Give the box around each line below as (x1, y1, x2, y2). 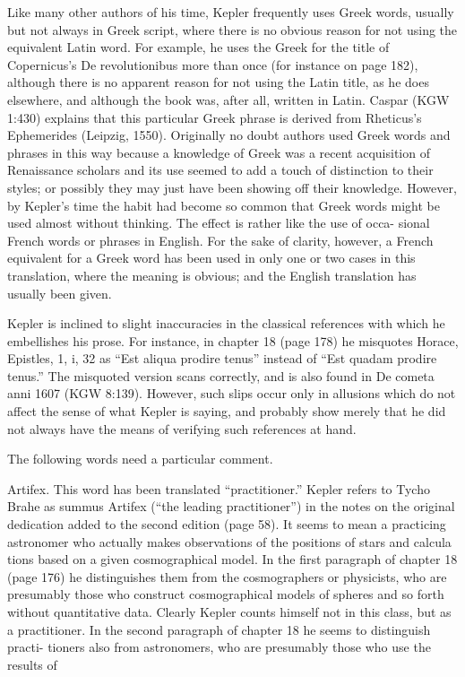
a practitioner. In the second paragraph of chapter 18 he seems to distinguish (7, 620, 431, 638)
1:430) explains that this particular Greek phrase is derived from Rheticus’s (7, 108, 422, 126)
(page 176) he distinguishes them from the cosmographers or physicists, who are (7, 567, 447, 586)
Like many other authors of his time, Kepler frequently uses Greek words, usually (7, 3, 454, 21)
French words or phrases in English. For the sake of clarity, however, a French (7, 230, 434, 249)
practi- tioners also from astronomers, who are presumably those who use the (7, 638, 431, 656)
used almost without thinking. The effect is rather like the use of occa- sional (7, 213, 430, 232)
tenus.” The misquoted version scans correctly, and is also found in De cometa (7, 366, 435, 385)
